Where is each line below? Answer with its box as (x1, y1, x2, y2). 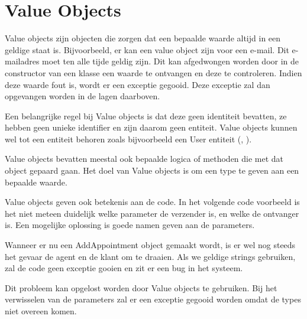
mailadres (5, 55, 40, 67)
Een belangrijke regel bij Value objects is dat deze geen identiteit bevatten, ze (5, 109, 287, 122)
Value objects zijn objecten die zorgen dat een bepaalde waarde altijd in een (5, 32, 281, 44)
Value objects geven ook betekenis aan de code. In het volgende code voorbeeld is (5, 196, 300, 208)
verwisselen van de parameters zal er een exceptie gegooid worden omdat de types (5, 293, 301, 305)
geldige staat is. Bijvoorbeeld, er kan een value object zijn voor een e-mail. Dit (5, 43, 289, 56)
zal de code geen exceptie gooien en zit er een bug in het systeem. (5, 262, 243, 274)
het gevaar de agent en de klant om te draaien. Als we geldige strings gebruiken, (5, 250, 296, 262)
